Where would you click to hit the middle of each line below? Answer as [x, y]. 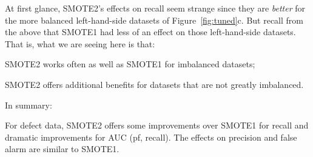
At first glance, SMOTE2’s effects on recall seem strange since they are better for [155, 8]
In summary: [29, 105]
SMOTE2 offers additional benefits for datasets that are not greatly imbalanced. [154, 84]
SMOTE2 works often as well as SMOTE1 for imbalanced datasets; [130, 64]
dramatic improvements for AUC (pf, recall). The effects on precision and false [151, 137]
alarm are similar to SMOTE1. [62, 149]
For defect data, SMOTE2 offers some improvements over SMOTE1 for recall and [157, 125]
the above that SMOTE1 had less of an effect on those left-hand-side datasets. [150, 32]
